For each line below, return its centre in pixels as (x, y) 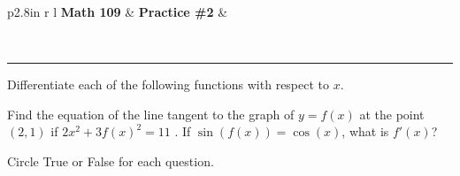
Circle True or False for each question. (111, 161)
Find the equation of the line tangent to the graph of (151, 114)
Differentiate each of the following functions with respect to (169, 84)
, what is (365, 131)
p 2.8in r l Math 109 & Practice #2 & (118, 11)
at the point (392, 114)
